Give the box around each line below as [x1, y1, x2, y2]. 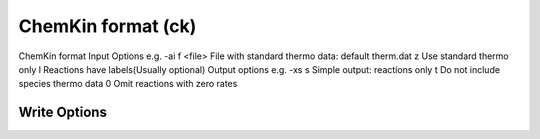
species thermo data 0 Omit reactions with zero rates [18, 78, 238, 90]
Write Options [18, 104, 107, 121]
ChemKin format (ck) [18, 15, 197, 37]
